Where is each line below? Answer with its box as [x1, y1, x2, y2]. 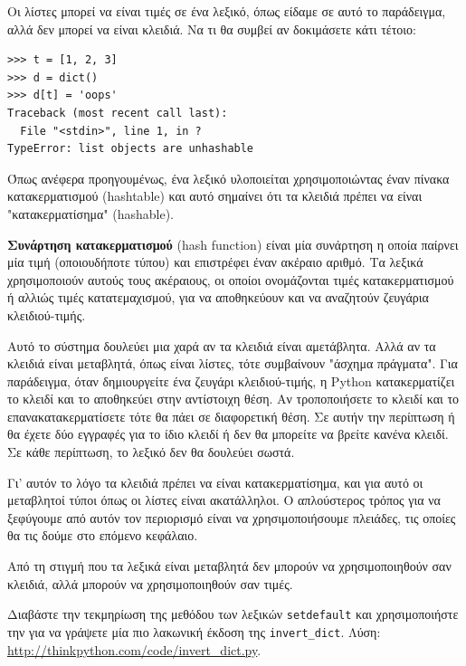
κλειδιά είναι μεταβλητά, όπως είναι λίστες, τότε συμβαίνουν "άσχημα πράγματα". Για [7, 354, 458, 373]
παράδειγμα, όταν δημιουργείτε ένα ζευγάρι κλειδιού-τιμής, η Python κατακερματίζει [7, 371, 455, 390]
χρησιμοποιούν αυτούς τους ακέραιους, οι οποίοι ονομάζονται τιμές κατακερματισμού [7, 270, 454, 289]
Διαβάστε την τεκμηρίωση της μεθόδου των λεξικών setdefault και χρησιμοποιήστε [7, 604, 459, 623]
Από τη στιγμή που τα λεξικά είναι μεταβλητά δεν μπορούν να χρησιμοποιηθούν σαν [7, 557, 452, 576]
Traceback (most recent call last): [7, 106, 228, 119]
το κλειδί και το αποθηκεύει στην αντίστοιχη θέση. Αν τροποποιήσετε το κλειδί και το [7, 389, 460, 408]
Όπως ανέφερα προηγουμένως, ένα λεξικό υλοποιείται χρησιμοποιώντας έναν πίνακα [7, 168, 450, 187]
